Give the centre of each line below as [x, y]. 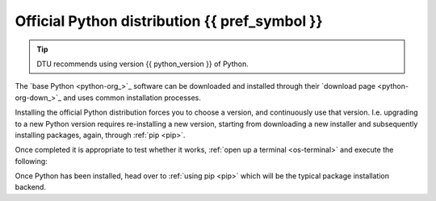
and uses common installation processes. [132, 98]
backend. [30, 187]
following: [31, 161]
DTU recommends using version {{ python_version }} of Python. [143, 64]
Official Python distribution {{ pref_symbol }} [169, 21]
